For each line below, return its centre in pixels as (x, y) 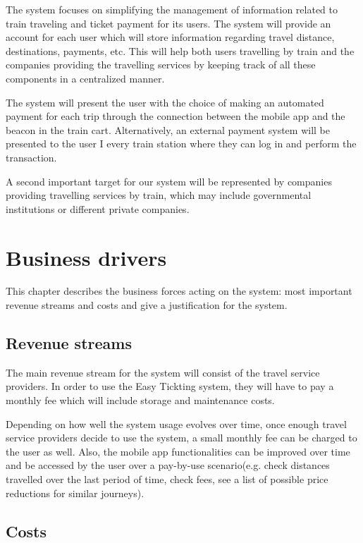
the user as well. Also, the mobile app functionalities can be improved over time (178, 451)
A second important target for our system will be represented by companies (169, 181)
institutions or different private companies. (98, 208)
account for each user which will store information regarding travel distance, (170, 37)
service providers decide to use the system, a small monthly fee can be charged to (181, 438)
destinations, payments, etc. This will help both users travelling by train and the (180, 50)
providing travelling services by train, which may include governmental (159, 195)
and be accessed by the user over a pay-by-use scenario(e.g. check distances (168, 465)
